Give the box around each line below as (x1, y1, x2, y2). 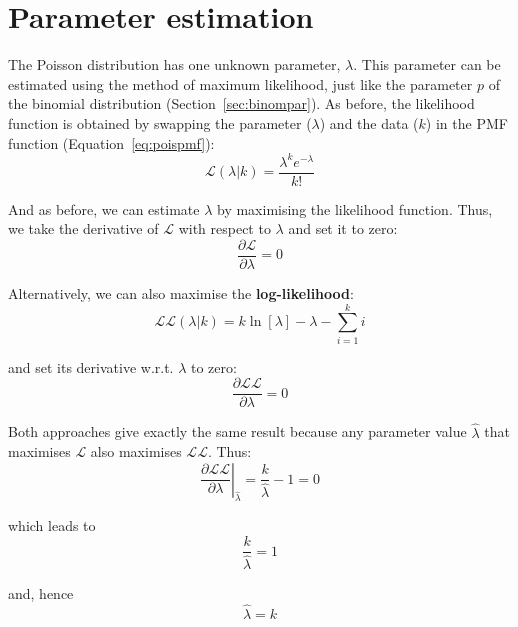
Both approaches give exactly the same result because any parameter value (8, 421, 467, 442)
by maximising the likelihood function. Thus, (216, 198, 493, 219)
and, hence (8, 583, 74, 604)
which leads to (8, 515, 96, 536)
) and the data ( (319, 112, 419, 133)
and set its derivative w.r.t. (8, 356, 174, 377)
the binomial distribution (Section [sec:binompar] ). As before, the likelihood (8, 93, 475, 114)
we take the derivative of (8, 218, 159, 239)
